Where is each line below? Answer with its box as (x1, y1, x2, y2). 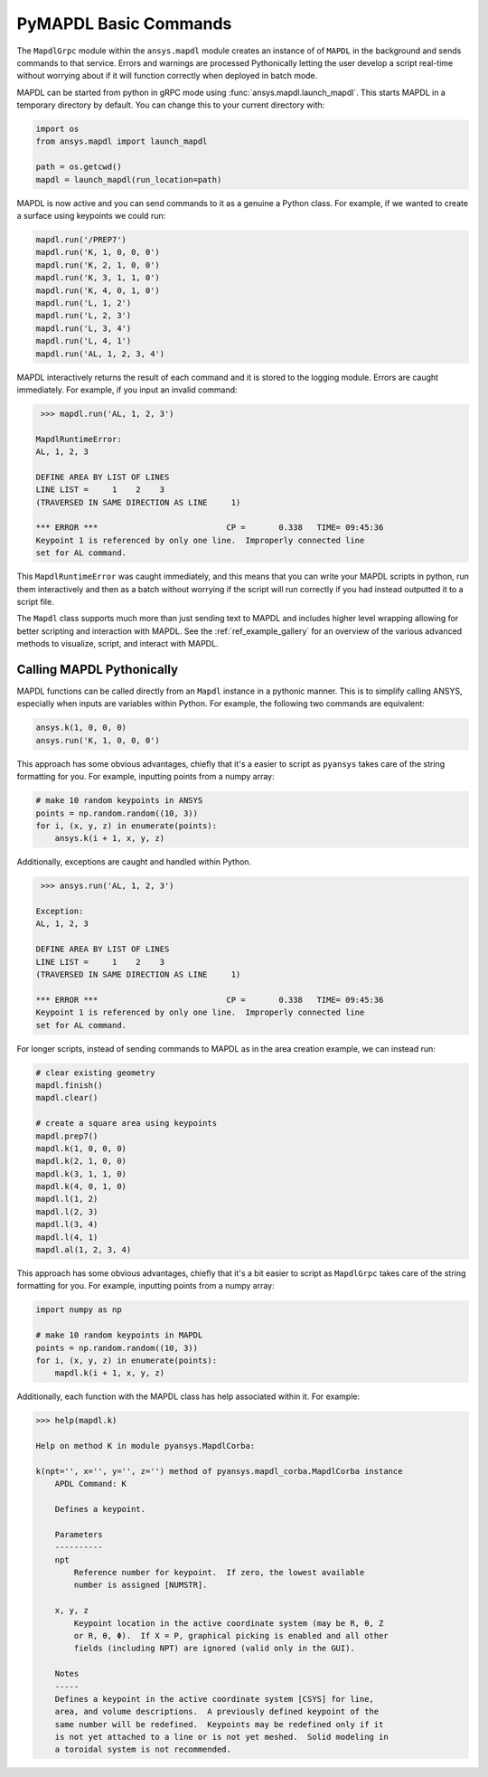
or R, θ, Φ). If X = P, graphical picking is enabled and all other (73, 1630, 389, 1640)
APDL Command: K (54, 1479, 127, 1489)
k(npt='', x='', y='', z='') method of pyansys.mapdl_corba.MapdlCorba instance (35, 1466, 403, 1476)
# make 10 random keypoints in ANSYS (35, 796, 203, 806)
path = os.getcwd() (35, 162, 122, 172)
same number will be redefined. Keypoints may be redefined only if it (54, 1719, 384, 1729)
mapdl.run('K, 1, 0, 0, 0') (35, 247, 160, 258)
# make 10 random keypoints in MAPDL (35, 1330, 203, 1340)
